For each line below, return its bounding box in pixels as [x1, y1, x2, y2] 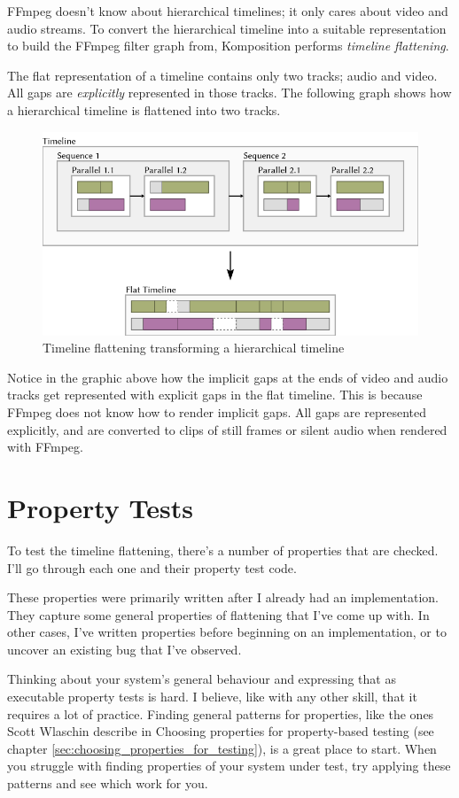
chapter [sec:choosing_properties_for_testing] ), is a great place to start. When [7, 739, 437, 757]
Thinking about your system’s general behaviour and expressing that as [7, 670, 396, 688]
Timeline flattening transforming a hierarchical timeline [43, 338, 345, 357]
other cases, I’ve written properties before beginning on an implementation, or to [7, 623, 447, 641]
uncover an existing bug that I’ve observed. [7, 639, 242, 658]
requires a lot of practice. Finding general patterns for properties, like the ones [7, 704, 434, 723]
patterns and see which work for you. [7, 774, 208, 793]
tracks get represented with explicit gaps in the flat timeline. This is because [7, 385, 423, 404]
